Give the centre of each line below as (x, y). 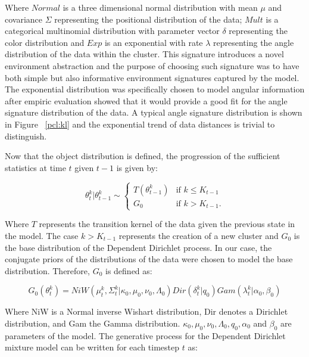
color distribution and (45, 42)
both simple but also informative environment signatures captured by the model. (152, 77)
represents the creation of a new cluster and (199, 235)
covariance (24, 19)
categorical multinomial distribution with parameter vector (112, 31)
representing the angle (254, 42)
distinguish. (26, 136)
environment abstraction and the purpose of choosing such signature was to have (152, 65)
